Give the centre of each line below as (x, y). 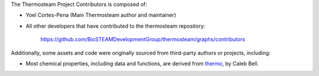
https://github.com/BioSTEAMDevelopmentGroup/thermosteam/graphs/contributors (143, 39)
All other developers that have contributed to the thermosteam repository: (115, 26)
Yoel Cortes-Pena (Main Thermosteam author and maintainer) (101, 15)
